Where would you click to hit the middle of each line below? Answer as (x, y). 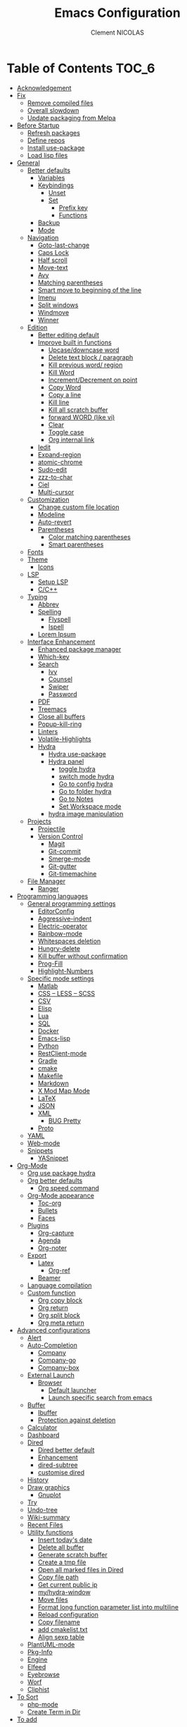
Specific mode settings (60, 978)
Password (63, 694)
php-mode (43, 1704)
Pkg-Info (40, 1652)
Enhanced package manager (79, 649)
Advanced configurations (53, 1330)
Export (37, 1255)
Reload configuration (68, 1614)
